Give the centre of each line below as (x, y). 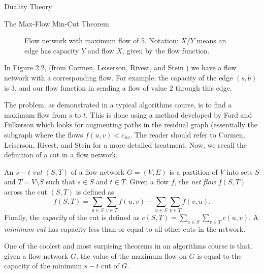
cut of (110, 266)
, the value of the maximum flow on (131, 255)
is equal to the (219, 255)
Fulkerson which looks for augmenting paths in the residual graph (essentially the (131, 125)
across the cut (26, 191)
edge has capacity (52, 50)
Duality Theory (28, 6)
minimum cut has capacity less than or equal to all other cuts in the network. (125, 228)
